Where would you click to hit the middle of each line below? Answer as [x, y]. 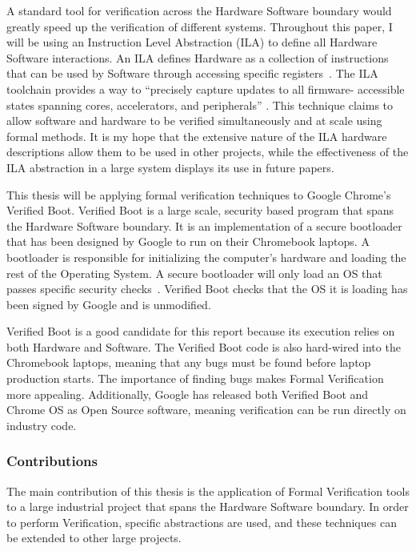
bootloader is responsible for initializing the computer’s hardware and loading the [206, 257]
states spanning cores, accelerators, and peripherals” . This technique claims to [200, 105]
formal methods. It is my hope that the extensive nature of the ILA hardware [197, 136]
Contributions [52, 461]
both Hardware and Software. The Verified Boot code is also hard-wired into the [204, 346]
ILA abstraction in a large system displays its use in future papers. [170, 167]
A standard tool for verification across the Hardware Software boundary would [199, 10]
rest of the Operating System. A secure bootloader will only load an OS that [194, 273]
